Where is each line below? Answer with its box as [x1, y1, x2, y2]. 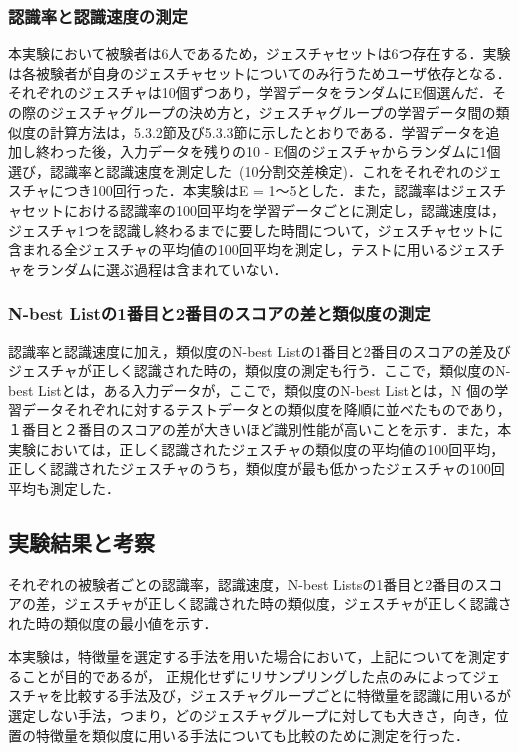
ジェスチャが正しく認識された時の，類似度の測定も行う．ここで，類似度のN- [8, 360, 511, 381]
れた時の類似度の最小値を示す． [8, 612, 218, 633]
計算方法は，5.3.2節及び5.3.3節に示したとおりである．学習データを [49, 121, 486, 142]
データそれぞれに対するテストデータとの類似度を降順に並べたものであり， [21, 399, 511, 420]
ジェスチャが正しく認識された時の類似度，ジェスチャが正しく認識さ [63, 593, 512, 614]
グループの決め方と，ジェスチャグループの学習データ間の [119, 102, 496, 122]
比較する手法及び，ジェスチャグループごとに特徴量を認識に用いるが [63, 685, 511, 706]
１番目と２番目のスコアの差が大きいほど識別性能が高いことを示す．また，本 [8, 418, 512, 439]
